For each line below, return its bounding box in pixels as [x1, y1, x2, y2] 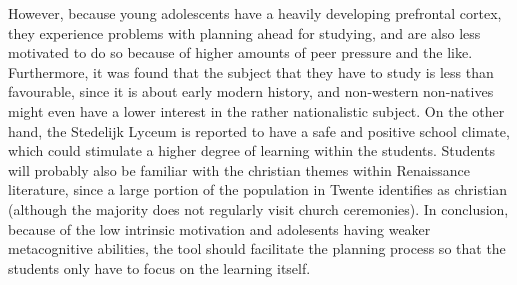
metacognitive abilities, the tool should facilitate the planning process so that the [8, 238, 506, 259]
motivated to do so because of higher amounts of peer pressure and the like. [8, 42, 473, 63]
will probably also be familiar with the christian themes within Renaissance [8, 159, 470, 180]
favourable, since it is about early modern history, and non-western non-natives [8, 81, 494, 102]
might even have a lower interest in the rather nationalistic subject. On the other [8, 100, 505, 121]
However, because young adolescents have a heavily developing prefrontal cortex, [8, 3, 502, 23]
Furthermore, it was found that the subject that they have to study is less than [8, 61, 494, 82]
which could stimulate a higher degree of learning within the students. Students [8, 140, 495, 161]
